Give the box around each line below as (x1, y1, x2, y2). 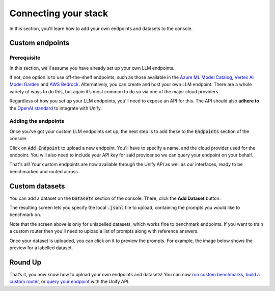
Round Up (9, 258, 42, 267)
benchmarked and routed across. (9, 168, 79, 174)
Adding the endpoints (9, 118, 65, 125)
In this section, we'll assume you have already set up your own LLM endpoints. (9, 65, 175, 71)
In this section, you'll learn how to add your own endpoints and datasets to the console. (9, 25, 193, 32)
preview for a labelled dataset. (9, 245, 73, 251)
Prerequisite (9, 54, 41, 61)
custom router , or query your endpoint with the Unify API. (9, 278, 130, 285)
